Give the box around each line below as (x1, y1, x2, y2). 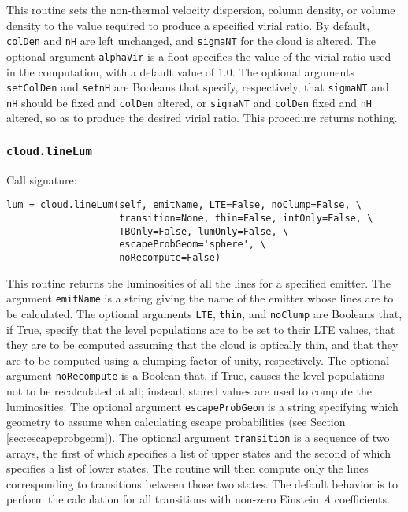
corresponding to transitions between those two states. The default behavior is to (6, 475, 398, 492)
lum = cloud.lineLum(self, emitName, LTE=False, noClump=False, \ (6, 199, 362, 211)
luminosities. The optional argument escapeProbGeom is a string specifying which (6, 398, 399, 414)
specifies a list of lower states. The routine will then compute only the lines (6, 460, 369, 477)
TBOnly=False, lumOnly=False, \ (119, 225, 288, 237)
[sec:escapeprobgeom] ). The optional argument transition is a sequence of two (6, 429, 390, 445)
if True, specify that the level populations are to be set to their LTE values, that (6, 321, 395, 337)
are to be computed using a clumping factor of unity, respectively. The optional (6, 351, 390, 368)
